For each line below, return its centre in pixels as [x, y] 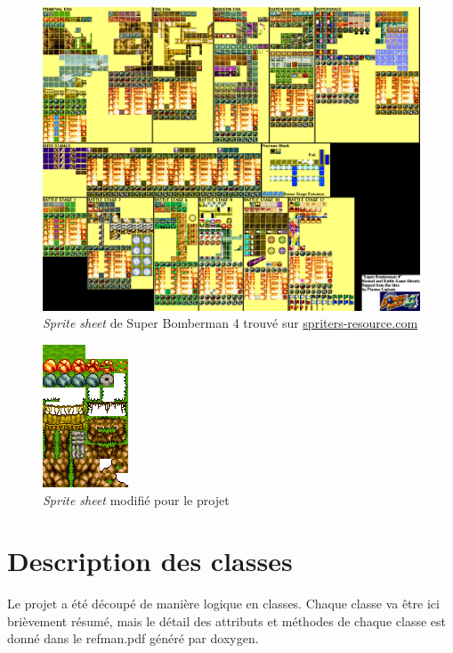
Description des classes [150, 561]
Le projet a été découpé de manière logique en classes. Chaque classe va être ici [223, 604]
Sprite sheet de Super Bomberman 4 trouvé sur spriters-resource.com [231, 323]
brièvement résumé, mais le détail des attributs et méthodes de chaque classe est [226, 620]
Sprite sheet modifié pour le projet [136, 499]
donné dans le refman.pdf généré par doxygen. [133, 638]
